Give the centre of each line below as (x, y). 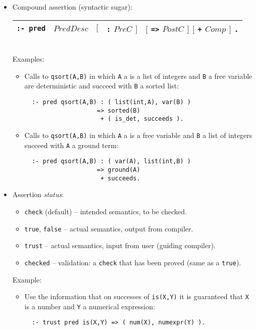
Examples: (28, 59)
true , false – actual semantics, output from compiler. (109, 228)
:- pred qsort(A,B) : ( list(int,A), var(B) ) (111, 102)
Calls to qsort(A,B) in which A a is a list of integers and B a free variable (138, 76)
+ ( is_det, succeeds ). (142, 119)
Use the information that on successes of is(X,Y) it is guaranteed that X (137, 296)
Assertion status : (38, 194)
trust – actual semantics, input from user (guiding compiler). (120, 245)
